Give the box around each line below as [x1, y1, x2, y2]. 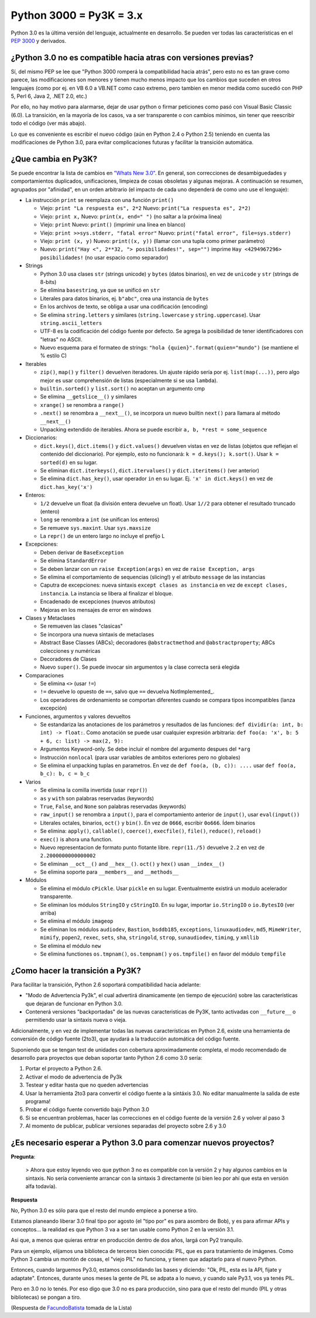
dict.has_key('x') [40, 484, 93, 490]
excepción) [40, 704, 67, 711]
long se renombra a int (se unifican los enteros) [40, 516, 160, 523]
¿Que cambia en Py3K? [11, 154, 98, 164]
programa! [25, 1098, 51, 1105]
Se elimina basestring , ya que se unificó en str [40, 287, 160, 294]
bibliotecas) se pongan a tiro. [11, 1293, 81, 1300]
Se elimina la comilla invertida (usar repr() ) [40, 786, 147, 793]
